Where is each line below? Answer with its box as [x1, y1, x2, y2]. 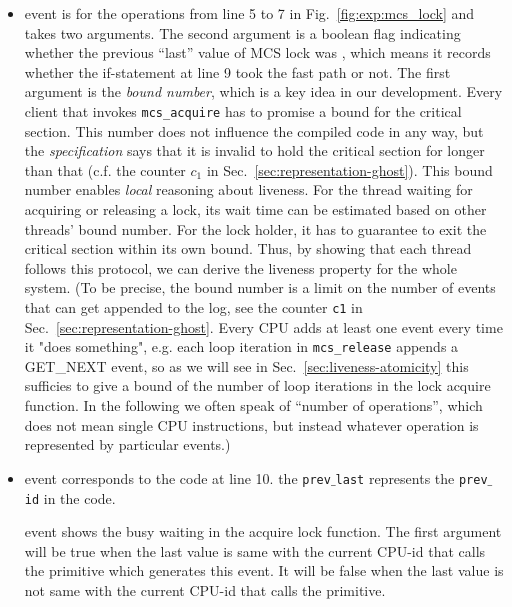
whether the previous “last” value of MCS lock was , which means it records [24, 42, 491, 63]
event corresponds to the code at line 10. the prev [24, 467, 331, 488]
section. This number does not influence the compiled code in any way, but [24, 120, 484, 141]
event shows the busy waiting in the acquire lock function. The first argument [24, 521, 502, 542]
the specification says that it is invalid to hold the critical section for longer [24, 140, 485, 161]
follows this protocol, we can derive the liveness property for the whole [24, 257, 457, 278]
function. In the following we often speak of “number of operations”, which [24, 395, 483, 416]
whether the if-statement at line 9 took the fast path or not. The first [24, 61, 451, 82]
